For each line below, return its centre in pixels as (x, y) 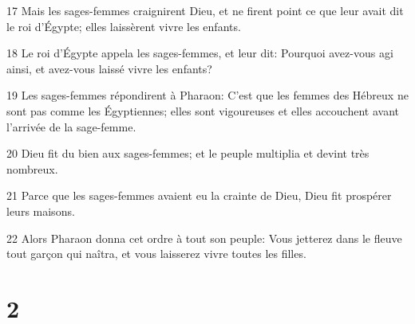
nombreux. (32, 168)
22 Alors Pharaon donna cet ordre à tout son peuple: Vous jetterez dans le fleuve (204, 238)
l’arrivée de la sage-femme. (71, 126)
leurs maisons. (41, 211)
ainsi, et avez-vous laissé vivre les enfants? (109, 68)
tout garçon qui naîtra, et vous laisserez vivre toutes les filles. (156, 254)
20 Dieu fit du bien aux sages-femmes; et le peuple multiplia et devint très (188, 153)
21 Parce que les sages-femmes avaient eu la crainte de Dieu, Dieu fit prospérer (199, 195)
